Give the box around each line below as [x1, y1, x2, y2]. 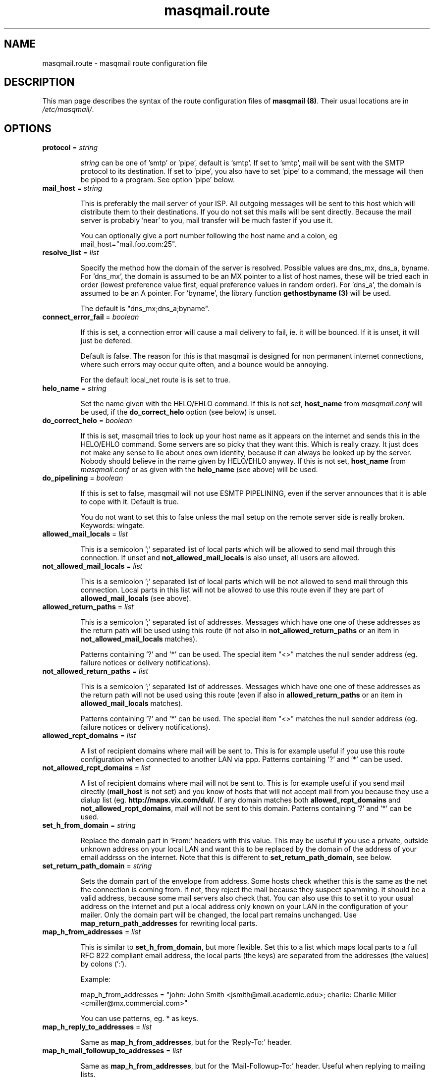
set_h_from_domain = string [42, 821, 136, 830]
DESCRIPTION [4, 76, 75, 89]
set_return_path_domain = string [42, 862, 152, 870]
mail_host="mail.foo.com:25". [80, 240, 177, 249]
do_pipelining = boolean [42, 474, 123, 483]
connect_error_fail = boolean [42, 313, 139, 322]
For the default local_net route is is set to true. [80, 376, 230, 384]
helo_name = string [42, 384, 107, 393]
